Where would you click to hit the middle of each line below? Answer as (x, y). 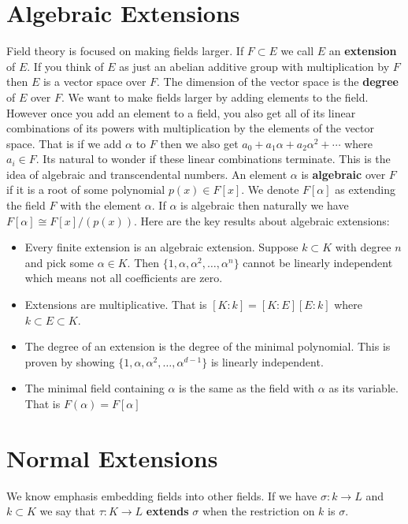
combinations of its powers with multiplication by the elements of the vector (191, 128)
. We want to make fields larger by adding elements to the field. (215, 97)
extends (167, 511)
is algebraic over (343, 174)
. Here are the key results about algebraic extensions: (261, 220)
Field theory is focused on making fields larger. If (125, 51)
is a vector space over (95, 82)
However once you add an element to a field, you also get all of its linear (181, 112)
